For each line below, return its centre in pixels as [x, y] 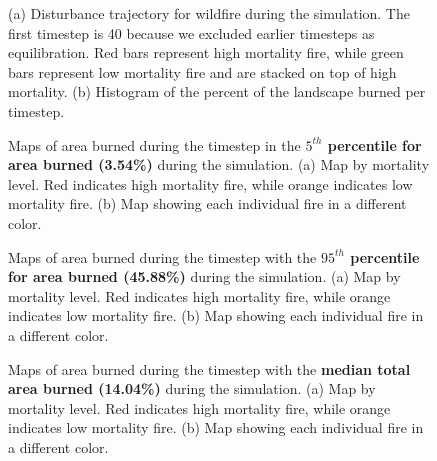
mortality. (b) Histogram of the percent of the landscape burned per [217, 91]
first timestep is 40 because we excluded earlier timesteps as [191, 32]
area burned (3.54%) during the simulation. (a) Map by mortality [219, 164]
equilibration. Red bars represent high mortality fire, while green [206, 52]
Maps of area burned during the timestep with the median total [209, 368]
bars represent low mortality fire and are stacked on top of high [202, 71]
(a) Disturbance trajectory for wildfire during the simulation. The [209, 13]
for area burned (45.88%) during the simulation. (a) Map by [204, 276]
